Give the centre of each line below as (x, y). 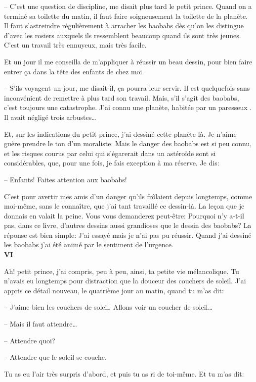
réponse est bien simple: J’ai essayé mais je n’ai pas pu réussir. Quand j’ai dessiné (128, 235)
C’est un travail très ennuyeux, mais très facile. (75, 45)
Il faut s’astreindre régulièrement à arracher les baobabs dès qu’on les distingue (124, 26)
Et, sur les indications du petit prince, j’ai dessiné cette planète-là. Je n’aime (120, 134)
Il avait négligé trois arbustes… (50, 117)
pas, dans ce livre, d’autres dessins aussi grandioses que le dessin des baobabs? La (128, 225)
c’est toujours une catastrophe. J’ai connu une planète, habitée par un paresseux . (128, 107)
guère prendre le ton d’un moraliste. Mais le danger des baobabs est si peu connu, (128, 143)
